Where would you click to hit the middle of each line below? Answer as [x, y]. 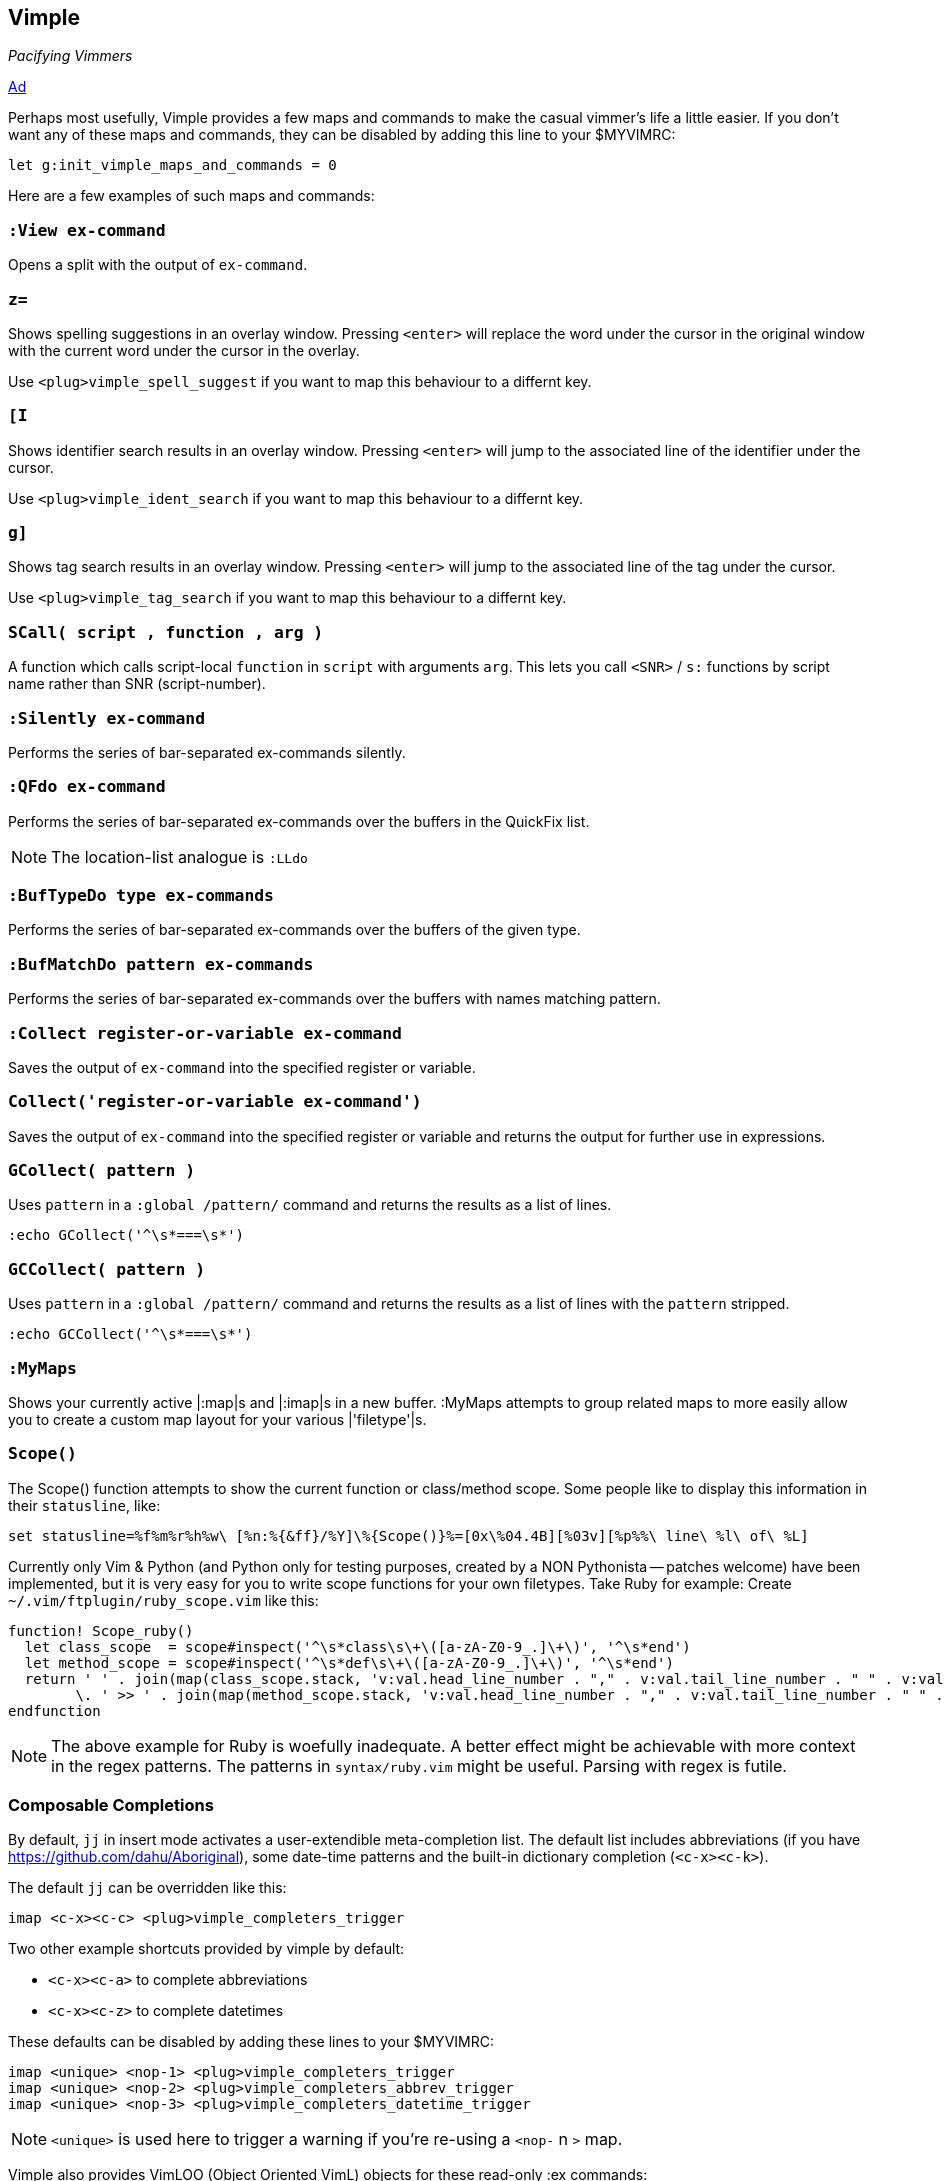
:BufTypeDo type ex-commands [141, 896]
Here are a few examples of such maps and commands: [191, 196]
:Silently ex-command [106, 718]
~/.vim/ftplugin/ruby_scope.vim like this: [163, 1600]
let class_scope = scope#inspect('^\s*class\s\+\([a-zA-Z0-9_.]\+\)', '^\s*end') [357, 1646]
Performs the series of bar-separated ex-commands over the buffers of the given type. [294, 930]
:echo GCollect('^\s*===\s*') [126, 1235]
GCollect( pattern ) [102, 1171]
